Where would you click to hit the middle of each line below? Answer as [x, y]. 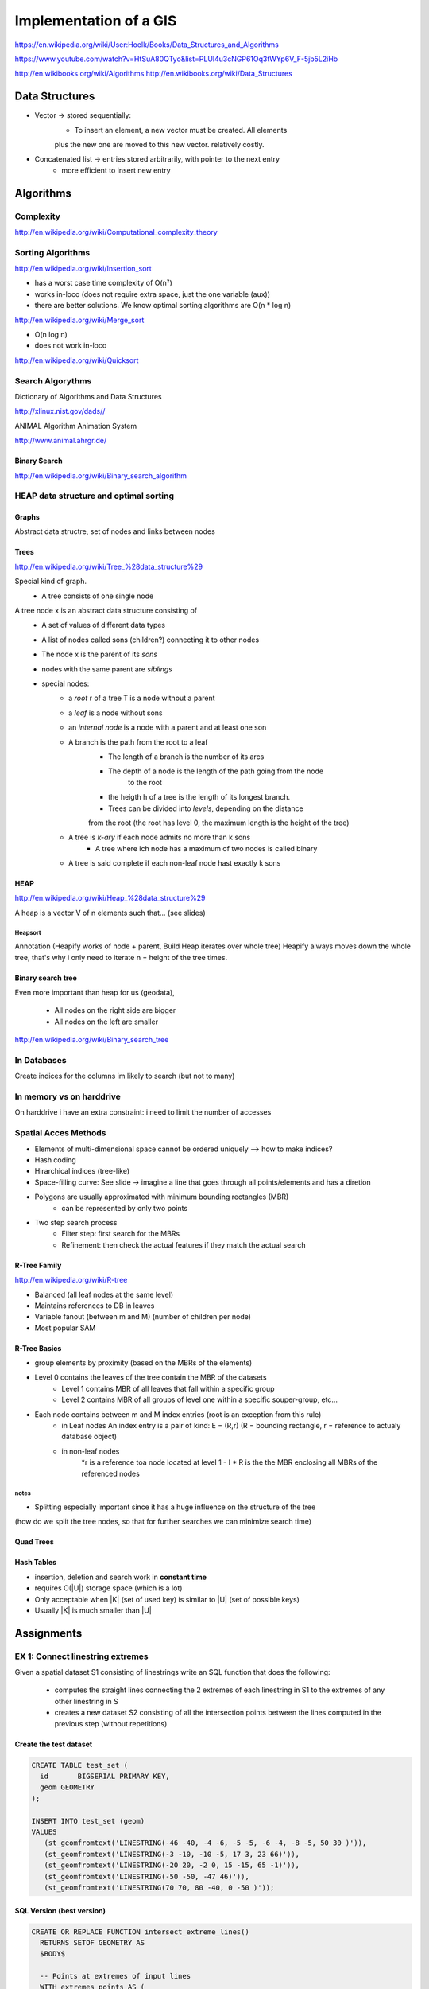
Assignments [48, 1633]
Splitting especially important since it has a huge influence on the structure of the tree [175, 1507]
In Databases [41, 1060]
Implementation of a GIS [96, 21]
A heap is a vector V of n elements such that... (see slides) [110, 913]
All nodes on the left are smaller [106, 1022]
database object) [89, 1437]
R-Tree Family [38, 1265]
